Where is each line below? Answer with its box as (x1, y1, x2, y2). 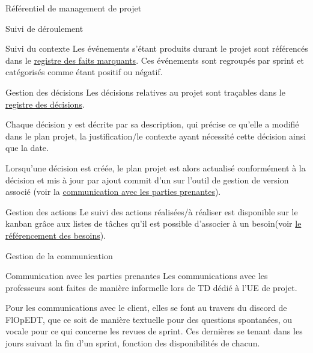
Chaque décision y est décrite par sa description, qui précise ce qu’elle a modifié (5, 118, 299, 130)
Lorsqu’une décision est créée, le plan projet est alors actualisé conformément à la (5, 161, 306, 174)
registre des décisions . (5, 97, 85, 110)
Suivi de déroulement (5, 22, 84, 34)
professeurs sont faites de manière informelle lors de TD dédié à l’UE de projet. (5, 281, 297, 293)
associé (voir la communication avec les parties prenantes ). (5, 185, 221, 198)
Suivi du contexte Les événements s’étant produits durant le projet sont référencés (5, 42, 308, 55)
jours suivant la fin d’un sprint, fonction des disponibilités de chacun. (5, 337, 260, 349)
